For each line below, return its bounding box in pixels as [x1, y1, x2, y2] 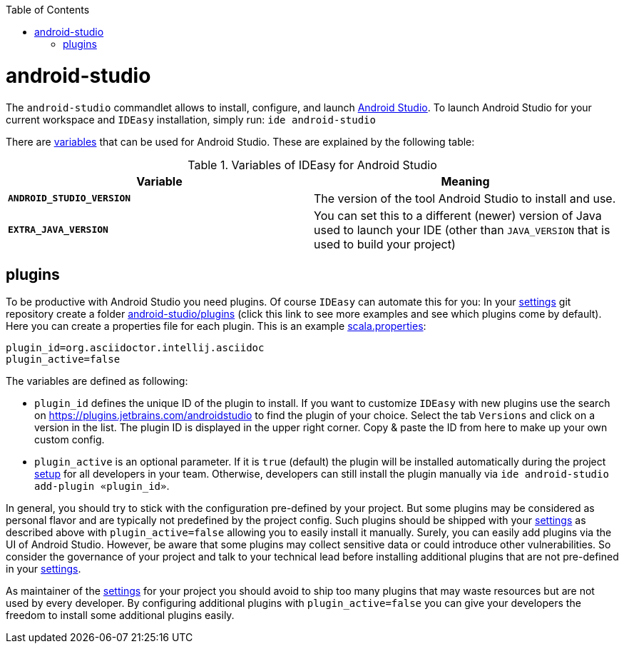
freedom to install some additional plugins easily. [6, 609, 235, 622]
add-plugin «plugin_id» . [34, 480, 170, 493]
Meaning [441, 173, 490, 188]
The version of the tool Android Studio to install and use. [314, 191, 616, 206]
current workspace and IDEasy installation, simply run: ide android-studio [6, 113, 376, 126]
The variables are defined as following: [6, 375, 188, 388]
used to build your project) [314, 236, 456, 251]
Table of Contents [6, 4, 90, 16]
